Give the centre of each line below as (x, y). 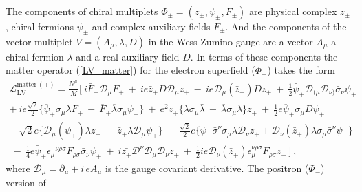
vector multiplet (39, 41)
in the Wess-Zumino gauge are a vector (231, 41)
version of (26, 183)
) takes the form (301, 70)
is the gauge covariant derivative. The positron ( (207, 168)
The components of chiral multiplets (82, 11)
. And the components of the (286, 26)
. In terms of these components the (264, 56)
